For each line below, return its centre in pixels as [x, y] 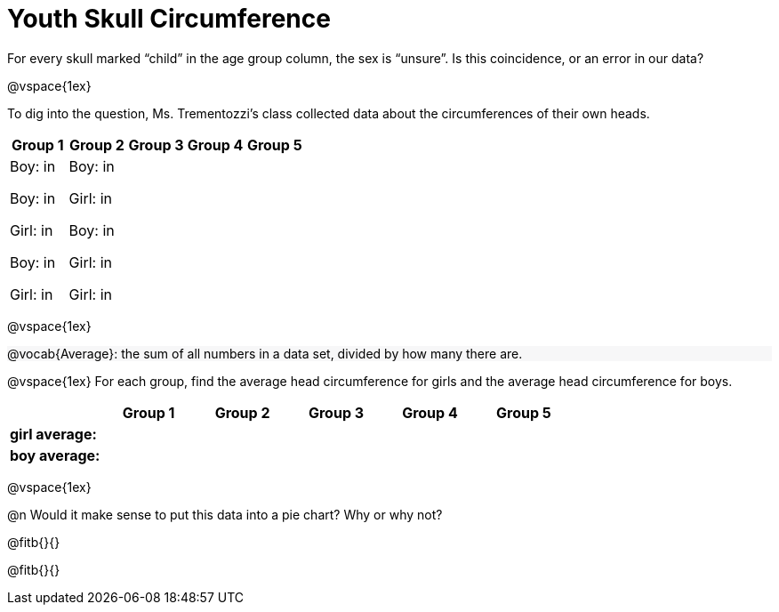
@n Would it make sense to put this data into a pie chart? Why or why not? [225, 514]
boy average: [55, 455]
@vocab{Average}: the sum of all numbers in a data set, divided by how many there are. [265, 353]
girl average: [53, 434]
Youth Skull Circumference [169, 19]
